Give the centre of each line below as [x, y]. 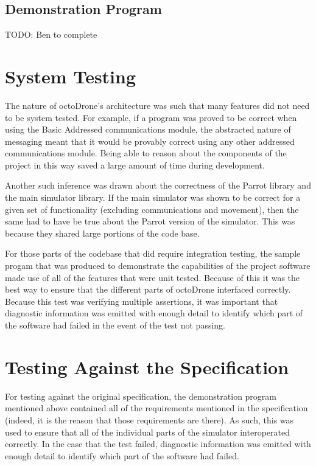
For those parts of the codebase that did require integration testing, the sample [153, 253]
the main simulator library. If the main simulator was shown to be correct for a [153, 197]
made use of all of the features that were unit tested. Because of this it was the [153, 277]
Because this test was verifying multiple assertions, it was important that [142, 301]
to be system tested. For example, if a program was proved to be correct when [151, 117]
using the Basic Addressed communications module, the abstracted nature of [148, 129]
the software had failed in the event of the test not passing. [115, 325]
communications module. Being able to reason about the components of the [146, 153]
